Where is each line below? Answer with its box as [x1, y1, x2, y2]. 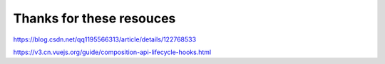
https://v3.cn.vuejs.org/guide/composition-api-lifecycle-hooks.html [13, 48, 212, 56]
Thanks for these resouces [13, 11, 176, 26]
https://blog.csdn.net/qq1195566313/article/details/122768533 [13, 35, 196, 44]
